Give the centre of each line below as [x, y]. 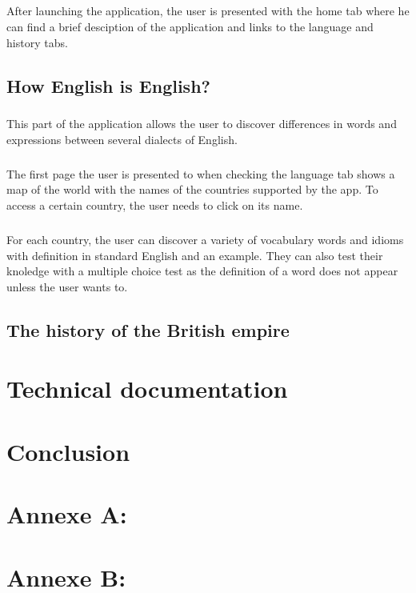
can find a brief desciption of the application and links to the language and [190, 26]
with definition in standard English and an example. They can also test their [195, 255]
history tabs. [37, 42]
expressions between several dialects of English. [122, 139]
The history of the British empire [148, 329]
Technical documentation [147, 389]
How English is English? [108, 85]
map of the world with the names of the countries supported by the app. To [192, 189]
